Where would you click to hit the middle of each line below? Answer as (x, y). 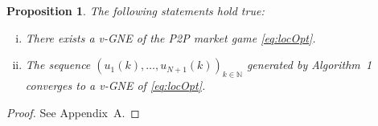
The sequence (58, 65)
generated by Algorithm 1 (309, 65)
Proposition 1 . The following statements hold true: (136, 10)
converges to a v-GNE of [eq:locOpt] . (115, 85)
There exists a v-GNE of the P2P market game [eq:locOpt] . (171, 37)
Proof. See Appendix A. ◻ (73, 112)
